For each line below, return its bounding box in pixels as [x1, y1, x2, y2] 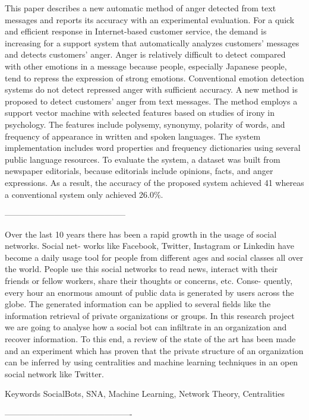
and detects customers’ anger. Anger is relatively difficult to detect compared [5, 48, 286, 61]
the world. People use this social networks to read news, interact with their [5, 263, 278, 275]
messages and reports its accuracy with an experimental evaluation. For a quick [5, 13, 295, 26]
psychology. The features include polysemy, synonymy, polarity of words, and [5, 118, 285, 130]
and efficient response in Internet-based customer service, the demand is [5, 25, 267, 37]
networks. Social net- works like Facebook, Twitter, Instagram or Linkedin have [5, 239, 294, 252]
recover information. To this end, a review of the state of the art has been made [5, 333, 296, 345]
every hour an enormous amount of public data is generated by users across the [5, 286, 294, 298]
